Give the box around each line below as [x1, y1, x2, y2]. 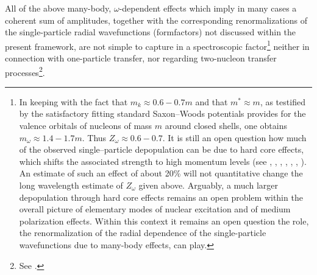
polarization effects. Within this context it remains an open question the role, [19, 214, 309, 227]
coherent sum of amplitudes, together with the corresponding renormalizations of [5, 13, 308, 26]
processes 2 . [5, 64, 45, 78]
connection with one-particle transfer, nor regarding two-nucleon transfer [5, 52, 277, 64]
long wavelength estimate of [19, 179, 123, 192]
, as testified [260, 95, 305, 108]
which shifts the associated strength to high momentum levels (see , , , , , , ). [19, 155, 307, 167]
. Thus [82, 131, 107, 144]
